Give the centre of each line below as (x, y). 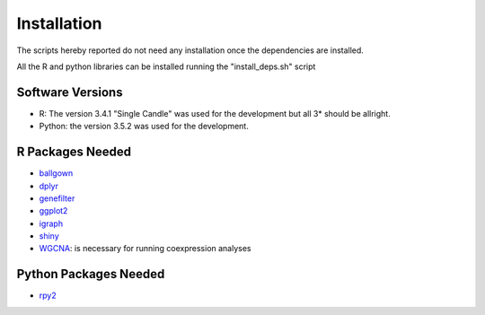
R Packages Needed (74, 152)
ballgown (56, 173)
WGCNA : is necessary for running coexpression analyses (145, 249)
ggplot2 (53, 211)
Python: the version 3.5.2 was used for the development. (144, 127)
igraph (51, 223)
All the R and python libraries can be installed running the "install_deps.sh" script (166, 66)
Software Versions (70, 92)
